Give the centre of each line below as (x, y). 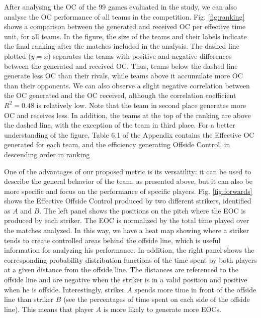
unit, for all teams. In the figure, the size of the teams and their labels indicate (125, 36)
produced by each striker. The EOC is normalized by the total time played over (127, 220)
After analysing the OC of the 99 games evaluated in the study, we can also (121, 7)
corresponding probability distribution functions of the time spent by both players (130, 259)
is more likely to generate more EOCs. (162, 309)
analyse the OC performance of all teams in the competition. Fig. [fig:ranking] (124, 16)
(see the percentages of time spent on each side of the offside (157, 299)
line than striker (29, 299)
